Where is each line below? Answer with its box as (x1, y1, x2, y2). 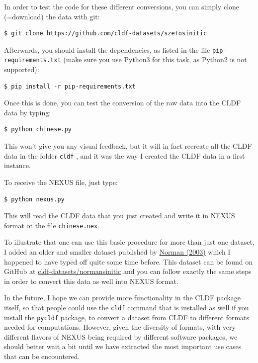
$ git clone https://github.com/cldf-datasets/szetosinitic (4, 30, 207, 37)
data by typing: (4, 107, 51, 117)
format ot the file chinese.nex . (4, 220, 99, 230)
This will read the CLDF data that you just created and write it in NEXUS (4, 210, 235, 221)
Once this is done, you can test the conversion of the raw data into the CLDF (4, 97, 241, 108)
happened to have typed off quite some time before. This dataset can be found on (4, 256, 253, 267)
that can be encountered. (4, 351, 80, 361)
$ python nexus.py (4, 195, 65, 203)
